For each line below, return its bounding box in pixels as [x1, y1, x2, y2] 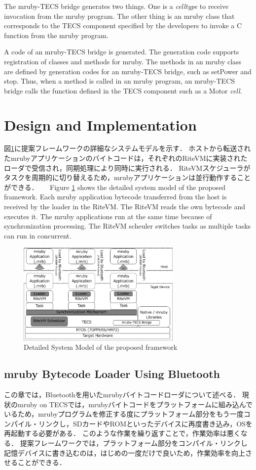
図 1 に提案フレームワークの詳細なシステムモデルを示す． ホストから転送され [4, 143, 251, 153]
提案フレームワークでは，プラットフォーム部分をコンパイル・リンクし [20, 437, 248, 448]
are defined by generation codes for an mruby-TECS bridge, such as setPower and [4, 66, 252, 76]
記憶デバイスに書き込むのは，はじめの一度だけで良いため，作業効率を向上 [4, 447, 245, 458]
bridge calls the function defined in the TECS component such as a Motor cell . [4, 85, 242, 95]
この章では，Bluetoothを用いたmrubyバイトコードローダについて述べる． [4, 389, 240, 399]
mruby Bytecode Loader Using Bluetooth [4, 366, 220, 381]
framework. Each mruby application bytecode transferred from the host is [4, 191, 227, 202]
